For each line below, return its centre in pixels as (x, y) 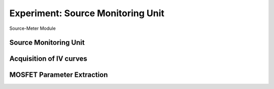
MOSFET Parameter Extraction (59, 75)
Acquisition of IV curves (48, 59)
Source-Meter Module (32, 28)
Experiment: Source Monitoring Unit (87, 13)
